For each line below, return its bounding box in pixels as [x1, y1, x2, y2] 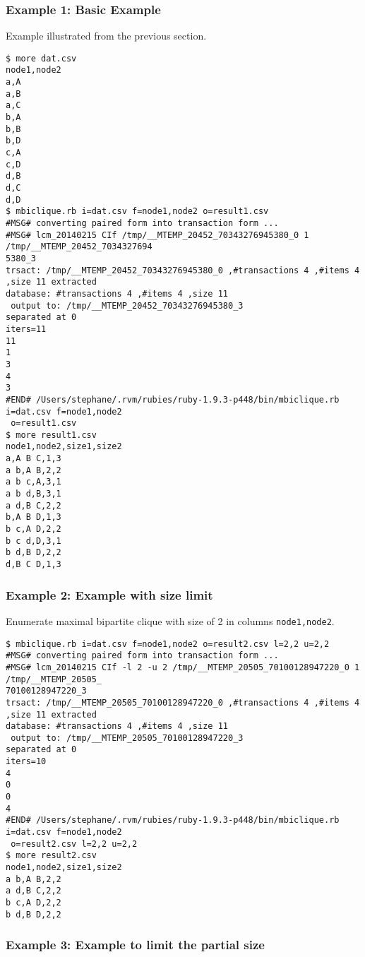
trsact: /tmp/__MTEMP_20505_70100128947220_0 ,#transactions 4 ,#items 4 [6, 697, 360, 708]
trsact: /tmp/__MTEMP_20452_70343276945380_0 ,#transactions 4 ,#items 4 [6, 265, 360, 275]
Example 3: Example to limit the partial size [6, 936, 265, 953]
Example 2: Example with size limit [6, 586, 213, 603]
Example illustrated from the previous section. [6, 28, 207, 43]
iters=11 [6, 323, 47, 334]
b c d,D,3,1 [6, 535, 61, 546]
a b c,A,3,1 [6, 477, 61, 487]
